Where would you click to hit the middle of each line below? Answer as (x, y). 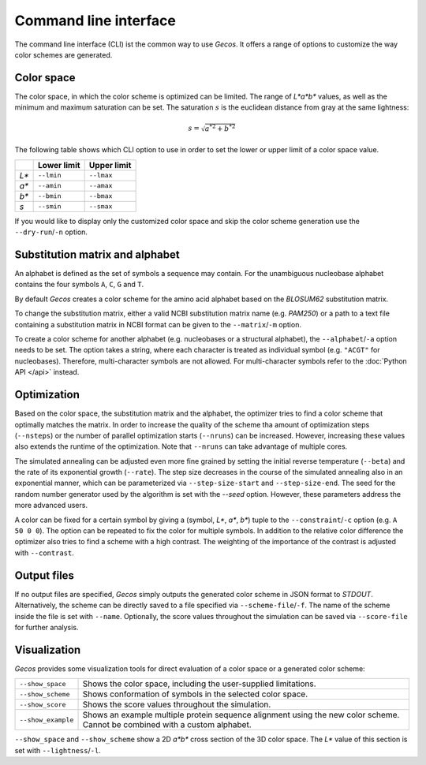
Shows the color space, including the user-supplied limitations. (199, 684)
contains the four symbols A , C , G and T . (79, 285)
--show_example (47, 720)
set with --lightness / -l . (58, 750)
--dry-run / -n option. (51, 232)
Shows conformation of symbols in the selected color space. (195, 694)
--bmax (101, 196)
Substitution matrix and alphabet (97, 255)
